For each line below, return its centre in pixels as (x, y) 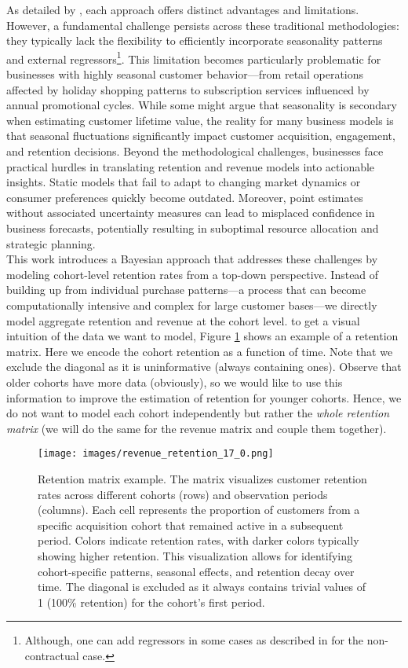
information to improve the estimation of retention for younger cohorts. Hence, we (204, 397)
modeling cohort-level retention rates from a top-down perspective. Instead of (193, 274)
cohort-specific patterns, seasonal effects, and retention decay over (196, 571)
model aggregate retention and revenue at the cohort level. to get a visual (183, 320)
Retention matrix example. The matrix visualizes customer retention (202, 478)
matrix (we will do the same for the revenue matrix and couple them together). (197, 428)
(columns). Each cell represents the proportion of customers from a (199, 510)
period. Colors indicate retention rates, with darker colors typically (199, 540)
